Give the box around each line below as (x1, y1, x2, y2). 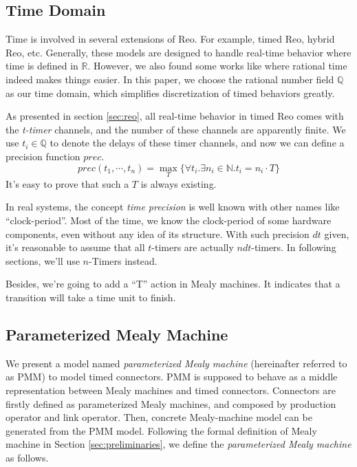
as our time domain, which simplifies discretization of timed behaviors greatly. (6, 85, 335, 100)
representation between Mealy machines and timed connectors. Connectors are (6, 382, 336, 397)
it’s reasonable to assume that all (6, 240, 145, 254)
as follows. (6, 450, 49, 464)
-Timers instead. (89, 253, 158, 268)
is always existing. (140, 176, 217, 191)
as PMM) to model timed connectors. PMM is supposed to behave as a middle (6, 369, 338, 384)
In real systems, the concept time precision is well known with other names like (6, 199, 340, 214)
